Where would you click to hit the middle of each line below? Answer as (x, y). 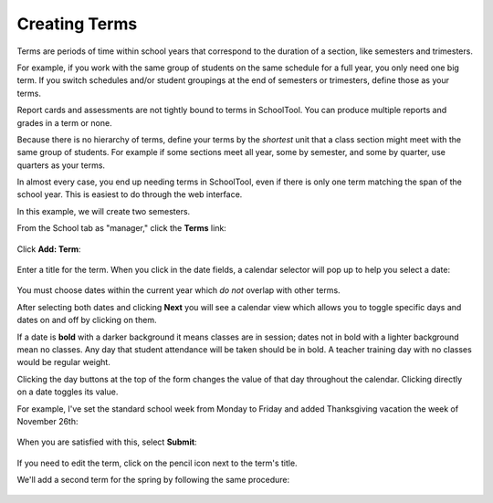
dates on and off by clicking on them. (87, 320)
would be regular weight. (64, 362)
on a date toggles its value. (68, 392)
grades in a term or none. (65, 122)
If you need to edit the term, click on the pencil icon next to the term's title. (157, 463)
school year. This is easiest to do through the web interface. (130, 194)
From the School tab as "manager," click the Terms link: (122, 228)
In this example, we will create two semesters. (104, 211)
